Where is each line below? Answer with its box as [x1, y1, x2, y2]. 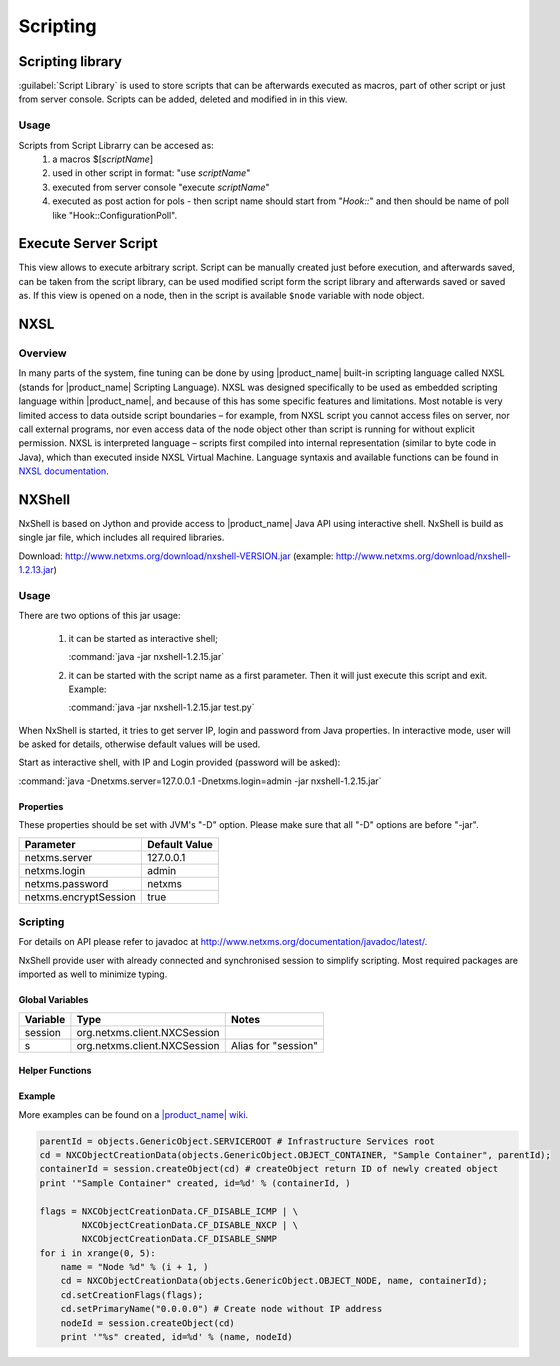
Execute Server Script [18, 235, 159, 252]
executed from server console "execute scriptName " [52, 181, 270, 193]
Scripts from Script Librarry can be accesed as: [18, 139, 214, 151]
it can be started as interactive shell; [68, 632, 219, 644]
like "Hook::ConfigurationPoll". [52, 209, 178, 221]
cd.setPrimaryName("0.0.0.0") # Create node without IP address [60, 1303, 383, 1315]
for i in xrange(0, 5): [39, 1247, 157, 1259]
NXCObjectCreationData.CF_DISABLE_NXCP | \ [81, 1219, 299, 1230]
